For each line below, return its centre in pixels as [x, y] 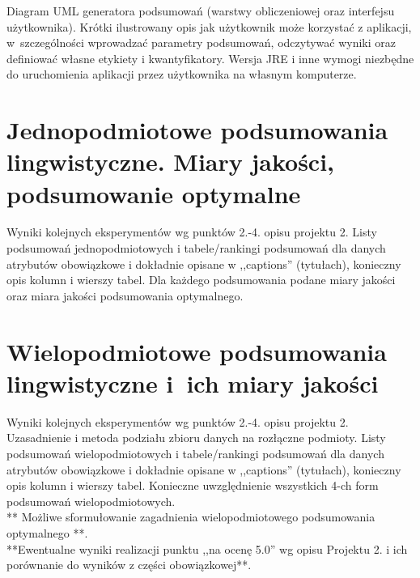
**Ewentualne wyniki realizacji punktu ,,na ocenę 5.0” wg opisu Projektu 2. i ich [207, 548]
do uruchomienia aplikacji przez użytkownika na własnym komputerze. [182, 74]
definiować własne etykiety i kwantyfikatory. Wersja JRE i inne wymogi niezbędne [210, 58]
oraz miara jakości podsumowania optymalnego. [125, 295]
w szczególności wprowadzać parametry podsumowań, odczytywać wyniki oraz [202, 42]
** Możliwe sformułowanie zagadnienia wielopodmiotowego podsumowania [191, 517]
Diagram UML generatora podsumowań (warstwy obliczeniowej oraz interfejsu [201, 11]
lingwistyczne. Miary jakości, [171, 161]
